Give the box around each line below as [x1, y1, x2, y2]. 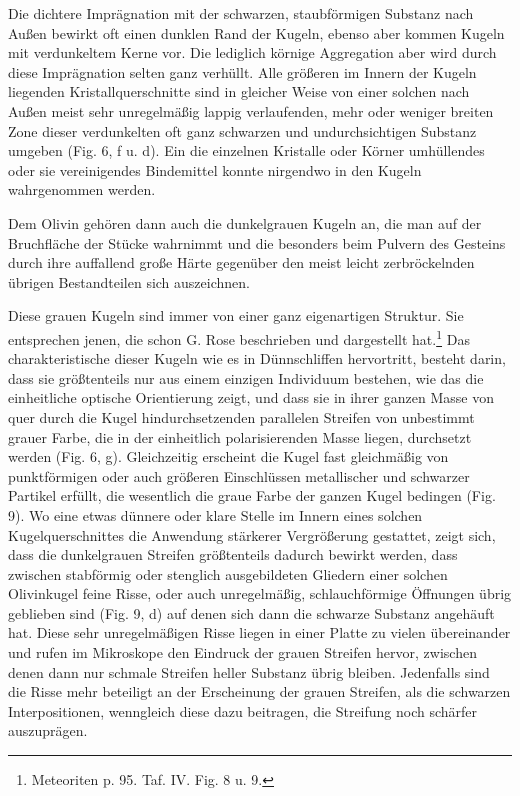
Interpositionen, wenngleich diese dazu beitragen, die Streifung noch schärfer [8, 700, 478, 721]
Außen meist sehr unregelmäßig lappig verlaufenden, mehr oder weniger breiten [8, 100, 494, 121]
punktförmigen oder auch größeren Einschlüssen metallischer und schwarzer [8, 465, 470, 486]
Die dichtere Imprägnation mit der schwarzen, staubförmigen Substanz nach [8, 3, 474, 23]
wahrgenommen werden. [8, 179, 156, 200]
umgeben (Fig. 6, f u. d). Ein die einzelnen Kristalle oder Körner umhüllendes [8, 140, 485, 161]
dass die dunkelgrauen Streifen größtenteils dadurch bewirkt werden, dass [8, 544, 458, 565]
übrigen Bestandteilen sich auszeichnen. [8, 271, 250, 292]
